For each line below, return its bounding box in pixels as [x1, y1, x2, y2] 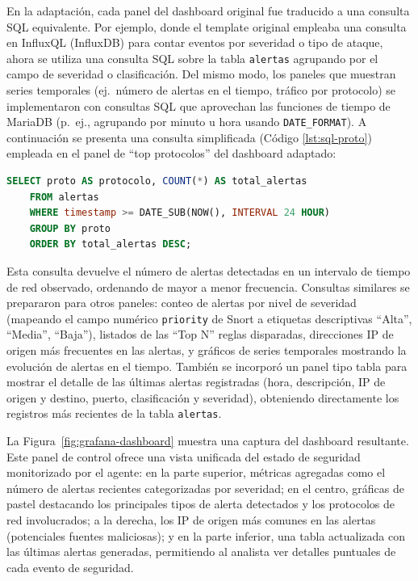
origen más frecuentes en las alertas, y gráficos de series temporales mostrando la [6, 342, 407, 359]
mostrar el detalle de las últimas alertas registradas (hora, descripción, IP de [6, 373, 386, 390]
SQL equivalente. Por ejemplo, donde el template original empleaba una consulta [6, 18, 407, 35]
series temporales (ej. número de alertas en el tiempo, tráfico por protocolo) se [6, 82, 396, 99]
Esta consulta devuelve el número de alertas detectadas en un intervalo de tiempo [6, 263, 411, 280]
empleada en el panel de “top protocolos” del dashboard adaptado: [6, 145, 336, 162]
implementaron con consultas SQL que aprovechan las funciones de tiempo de [6, 97, 391, 114]
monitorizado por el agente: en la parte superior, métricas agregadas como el [6, 464, 386, 481]
